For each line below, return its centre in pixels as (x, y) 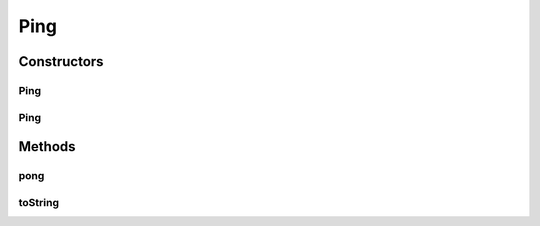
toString (39, 202)
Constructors (61, 61)
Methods (47, 146)
